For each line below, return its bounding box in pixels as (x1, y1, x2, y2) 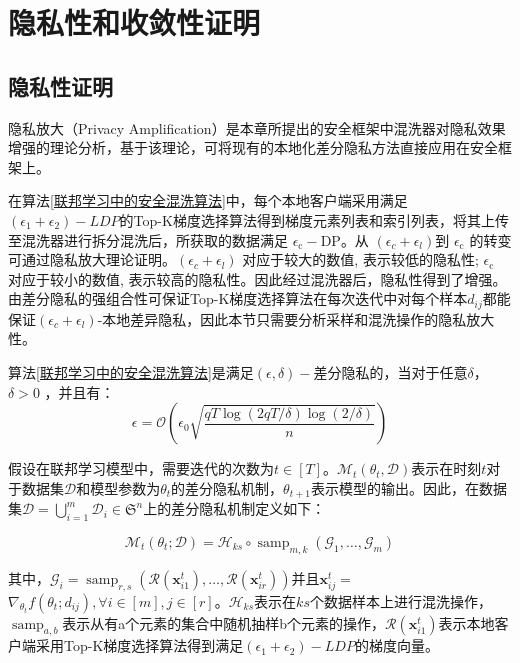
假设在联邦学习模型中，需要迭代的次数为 (8, 458, 274, 479)
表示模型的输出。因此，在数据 (310, 477, 507, 498)
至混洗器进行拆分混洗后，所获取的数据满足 (8, 229, 288, 250)
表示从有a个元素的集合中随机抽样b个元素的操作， (62, 612, 386, 633)
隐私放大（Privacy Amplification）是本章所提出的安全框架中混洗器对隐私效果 (8, 117, 506, 138)
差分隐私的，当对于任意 (313, 361, 468, 382)
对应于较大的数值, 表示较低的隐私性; (242, 249, 479, 270)
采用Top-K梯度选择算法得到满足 (35, 635, 244, 656)
